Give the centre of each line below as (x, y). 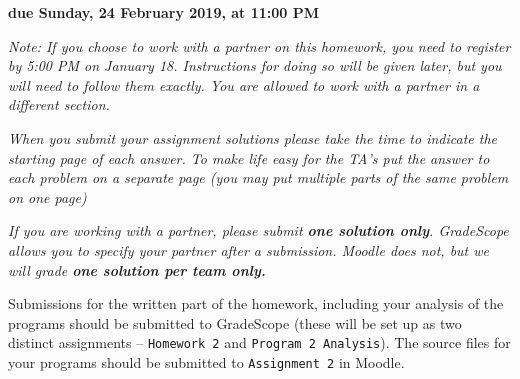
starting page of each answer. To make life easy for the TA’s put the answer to (249, 157)
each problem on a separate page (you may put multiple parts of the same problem (258, 177)
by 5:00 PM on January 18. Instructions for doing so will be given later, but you (255, 65)
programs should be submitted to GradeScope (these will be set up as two (235, 322)
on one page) (47, 196)
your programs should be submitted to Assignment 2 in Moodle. (206, 361)
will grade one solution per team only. (137, 269)
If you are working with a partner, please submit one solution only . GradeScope (258, 230)
